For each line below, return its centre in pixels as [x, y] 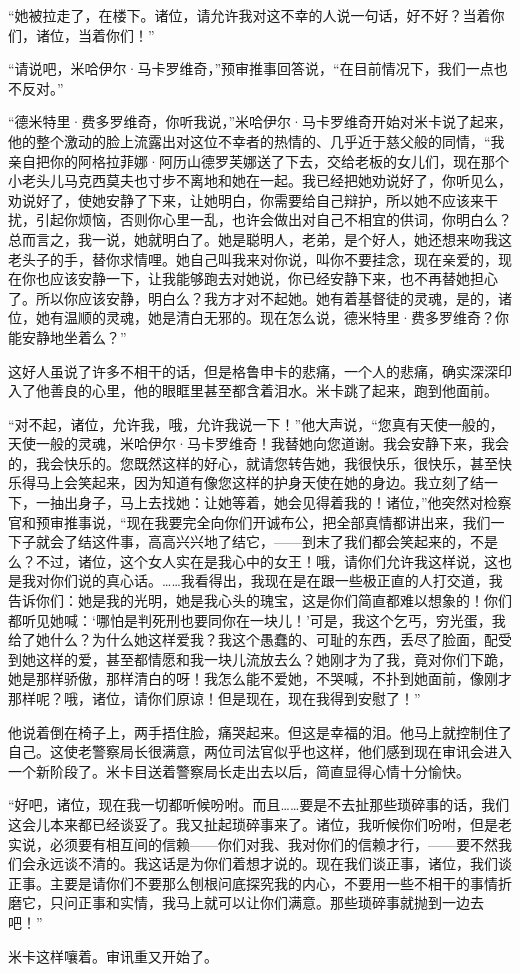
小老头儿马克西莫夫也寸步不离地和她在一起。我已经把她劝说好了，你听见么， [260, 180]
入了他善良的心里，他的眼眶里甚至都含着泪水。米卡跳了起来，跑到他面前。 [253, 390]
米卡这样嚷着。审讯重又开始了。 [113, 955]
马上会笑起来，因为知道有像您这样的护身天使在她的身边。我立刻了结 [259, 482]
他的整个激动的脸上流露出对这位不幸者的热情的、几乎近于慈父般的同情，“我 [256, 140]
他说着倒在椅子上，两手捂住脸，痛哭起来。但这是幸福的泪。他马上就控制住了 [260, 731]
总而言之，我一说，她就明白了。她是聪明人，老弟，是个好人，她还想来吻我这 [260, 238]
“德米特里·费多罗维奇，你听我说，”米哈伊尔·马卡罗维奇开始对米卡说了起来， [260, 121]
